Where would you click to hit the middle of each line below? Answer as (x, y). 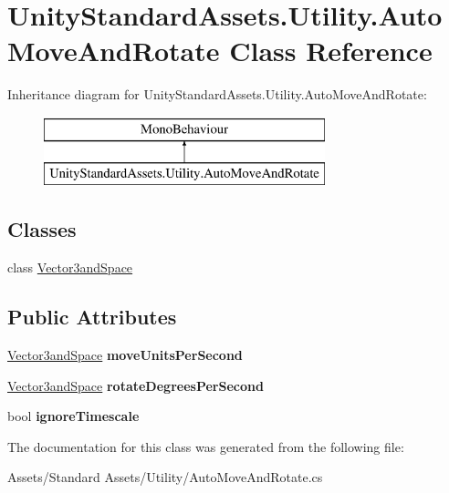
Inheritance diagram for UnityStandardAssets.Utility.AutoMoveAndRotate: (217, 94)
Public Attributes (92, 317)
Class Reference (331, 51)
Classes (42, 229)
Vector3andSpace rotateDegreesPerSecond (136, 385)
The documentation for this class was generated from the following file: (206, 446)
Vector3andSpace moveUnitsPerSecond (125, 355)
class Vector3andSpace (70, 267)
